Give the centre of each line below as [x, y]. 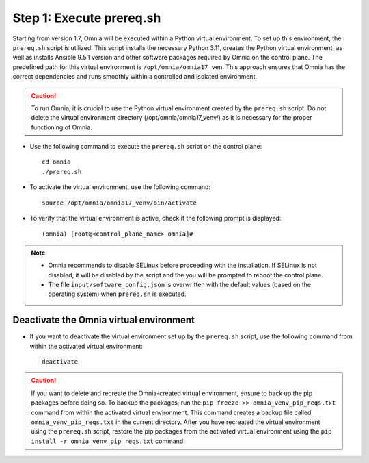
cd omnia [56, 162]
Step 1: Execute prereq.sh [87, 18]
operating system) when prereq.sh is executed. [118, 294]
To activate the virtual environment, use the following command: [120, 187]
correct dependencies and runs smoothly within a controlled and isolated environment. [135, 77]
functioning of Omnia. [61, 127]
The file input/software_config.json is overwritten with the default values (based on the [179, 284]
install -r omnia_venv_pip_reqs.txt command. [108, 441]
